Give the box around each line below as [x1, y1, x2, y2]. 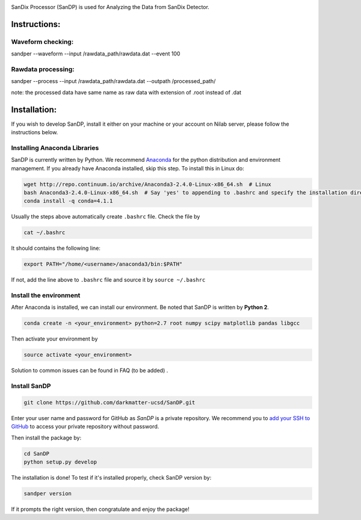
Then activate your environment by [11, 335, 98, 342]
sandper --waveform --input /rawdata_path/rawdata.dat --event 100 [11, 50, 180, 57]
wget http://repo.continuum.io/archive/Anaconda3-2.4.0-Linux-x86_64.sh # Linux [23, 181, 272, 188]
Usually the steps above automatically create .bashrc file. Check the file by [11, 213, 200, 220]
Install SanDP [11, 382, 51, 391]
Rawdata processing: [11, 65, 75, 73]
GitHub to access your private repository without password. [11, 423, 159, 430]
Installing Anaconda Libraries [11, 143, 99, 152]
